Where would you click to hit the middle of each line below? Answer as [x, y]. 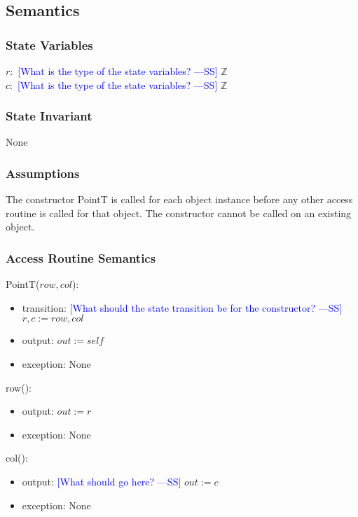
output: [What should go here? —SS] [102, 481]
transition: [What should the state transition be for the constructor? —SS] [182, 307]
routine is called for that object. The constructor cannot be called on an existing [179, 213]
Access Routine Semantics [81, 257]
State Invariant [49, 116]
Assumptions [43, 173]
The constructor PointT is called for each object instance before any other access [179, 199]
